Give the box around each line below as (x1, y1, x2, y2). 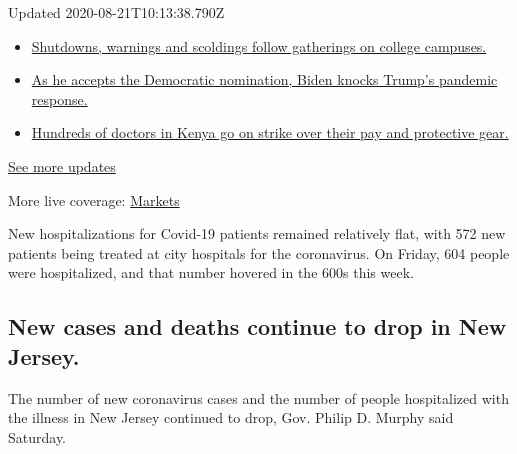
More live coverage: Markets (8, 189, 180, 210)
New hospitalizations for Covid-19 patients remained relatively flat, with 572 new (8, 223, 506, 244)
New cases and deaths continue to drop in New (8, 311, 507, 342)
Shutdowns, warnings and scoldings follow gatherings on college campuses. (31, 35, 487, 56)
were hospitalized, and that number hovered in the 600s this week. (8, 262, 414, 283)
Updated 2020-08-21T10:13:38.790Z (8, 2, 225, 22)
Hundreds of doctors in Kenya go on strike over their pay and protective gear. (31, 122, 509, 143)
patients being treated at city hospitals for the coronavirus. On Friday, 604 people (8, 242, 510, 263)
